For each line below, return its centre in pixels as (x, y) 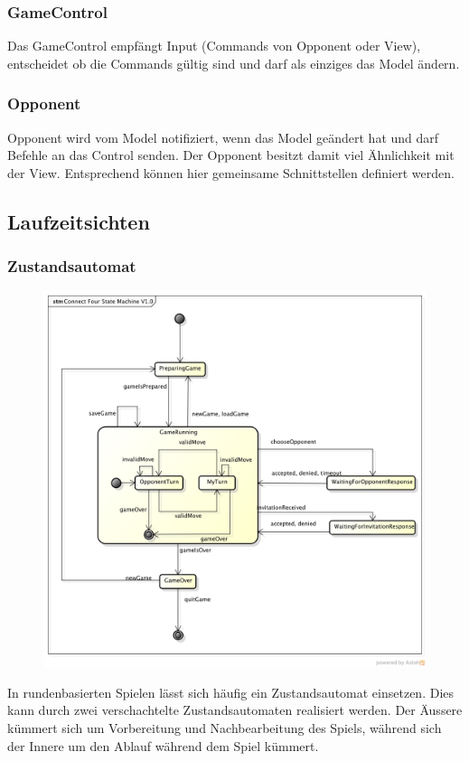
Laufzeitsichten (79, 221)
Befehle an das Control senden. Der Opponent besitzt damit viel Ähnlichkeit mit (231, 155)
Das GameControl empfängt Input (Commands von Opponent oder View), (214, 46)
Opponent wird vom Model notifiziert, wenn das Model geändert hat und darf (223, 137)
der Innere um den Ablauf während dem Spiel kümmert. (163, 745)
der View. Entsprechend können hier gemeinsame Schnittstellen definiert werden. (231, 172)
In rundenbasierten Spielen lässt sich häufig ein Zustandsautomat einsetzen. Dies (231, 692)
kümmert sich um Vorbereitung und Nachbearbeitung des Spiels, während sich (225, 727)
